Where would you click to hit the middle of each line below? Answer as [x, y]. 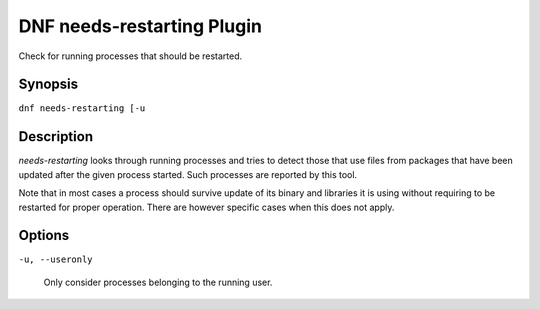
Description [56, 136]
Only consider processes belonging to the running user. [158, 282]
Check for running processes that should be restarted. [130, 56]
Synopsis [48, 84]
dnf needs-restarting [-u [82, 108]
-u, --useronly [56, 259]
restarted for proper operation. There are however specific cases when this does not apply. [206, 207]
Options [44, 235]
